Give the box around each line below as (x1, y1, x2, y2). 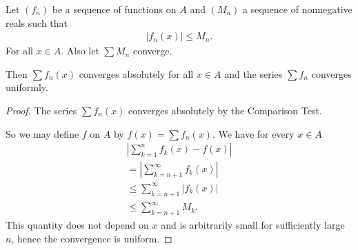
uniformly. (6, 80, 48, 94)
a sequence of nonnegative (243, 2, 352, 16)
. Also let (61, 43, 99, 58)
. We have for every (212, 126, 295, 140)
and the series (224, 66, 283, 81)
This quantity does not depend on (6, 217, 149, 231)
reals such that (6, 15, 68, 30)
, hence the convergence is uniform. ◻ (11, 231, 172, 245)
